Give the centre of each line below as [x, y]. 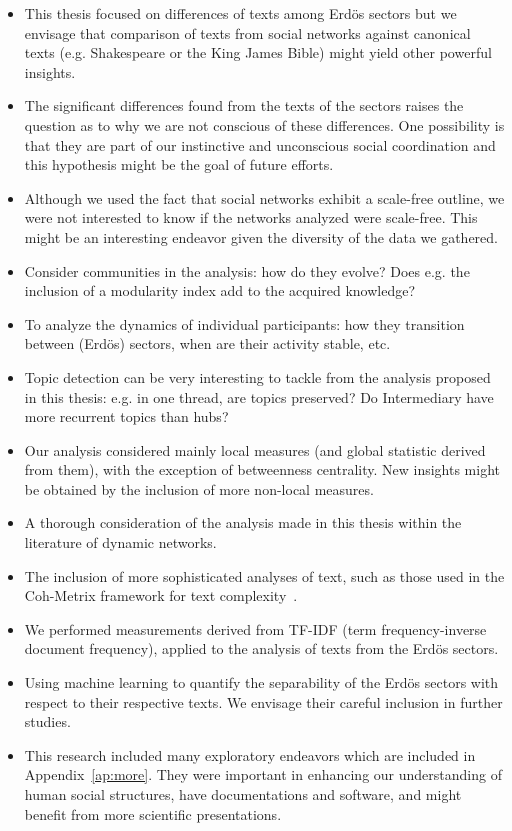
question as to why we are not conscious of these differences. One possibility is [264, 124]
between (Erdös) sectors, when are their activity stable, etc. [207, 343]
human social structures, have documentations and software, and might [243, 794]
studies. [47, 721]
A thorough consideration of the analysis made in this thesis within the [243, 522]
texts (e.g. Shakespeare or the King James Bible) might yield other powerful [258, 52]
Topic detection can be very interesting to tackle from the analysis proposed [257, 376]
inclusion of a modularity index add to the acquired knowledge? [220, 290]
